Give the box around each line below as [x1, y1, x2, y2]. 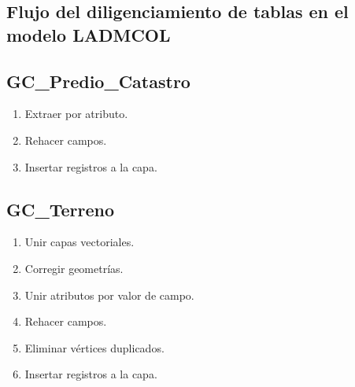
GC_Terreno [6, 197, 115, 221]
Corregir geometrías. [24, 260, 124, 276]
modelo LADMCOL [6, 22, 171, 46]
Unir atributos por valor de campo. [24, 286, 194, 303]
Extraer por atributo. [24, 105, 128, 122]
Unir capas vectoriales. [24, 234, 135, 250]
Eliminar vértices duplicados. [24, 339, 165, 356]
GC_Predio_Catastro [6, 68, 190, 93]
